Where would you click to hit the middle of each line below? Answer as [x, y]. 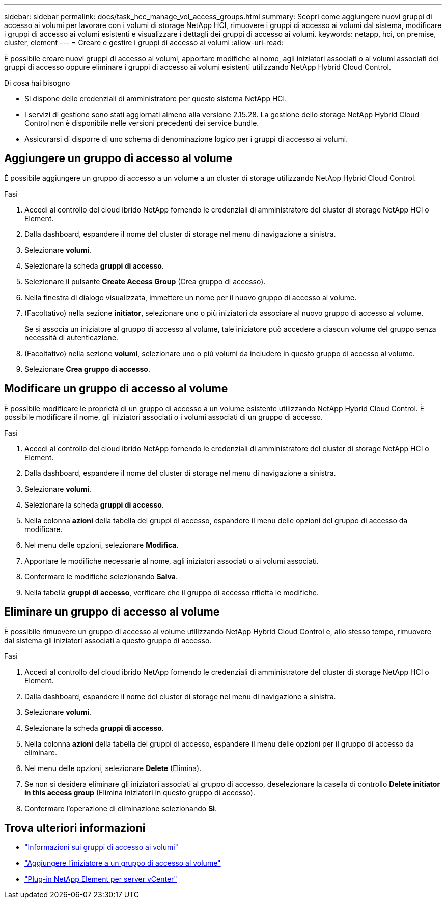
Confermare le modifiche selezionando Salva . [101, 576]
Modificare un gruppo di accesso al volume [116, 389]
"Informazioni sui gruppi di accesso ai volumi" [102, 847]
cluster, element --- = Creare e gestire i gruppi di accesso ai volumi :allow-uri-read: [144, 43]
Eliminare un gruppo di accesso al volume [112, 612]
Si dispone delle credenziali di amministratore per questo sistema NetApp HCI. [156, 99]
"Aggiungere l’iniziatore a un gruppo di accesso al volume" [123, 863]
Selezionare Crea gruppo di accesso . [87, 369]
